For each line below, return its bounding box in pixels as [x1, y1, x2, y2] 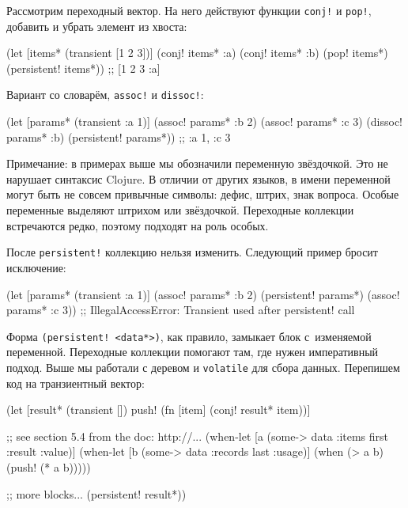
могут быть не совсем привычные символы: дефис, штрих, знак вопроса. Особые [6, 186, 399, 203]
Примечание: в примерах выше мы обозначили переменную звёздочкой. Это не [6, 155, 388, 172]
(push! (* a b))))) [6, 458, 91, 475]
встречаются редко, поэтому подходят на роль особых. [6, 217, 269, 233]
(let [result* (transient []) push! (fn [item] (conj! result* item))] [6, 401, 311, 418]
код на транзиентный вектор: [6, 374, 145, 391]
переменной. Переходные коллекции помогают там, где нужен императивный [6, 343, 379, 360]
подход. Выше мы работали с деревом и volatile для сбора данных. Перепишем [6, 358, 400, 375]
